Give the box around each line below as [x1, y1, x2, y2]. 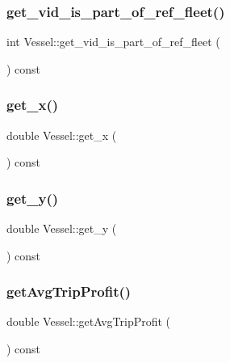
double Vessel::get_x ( [6, 126, 117, 143]
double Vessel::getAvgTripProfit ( [6, 313, 171, 330]
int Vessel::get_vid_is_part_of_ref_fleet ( [6, 33, 220, 50]
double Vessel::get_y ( [6, 220, 117, 237]
